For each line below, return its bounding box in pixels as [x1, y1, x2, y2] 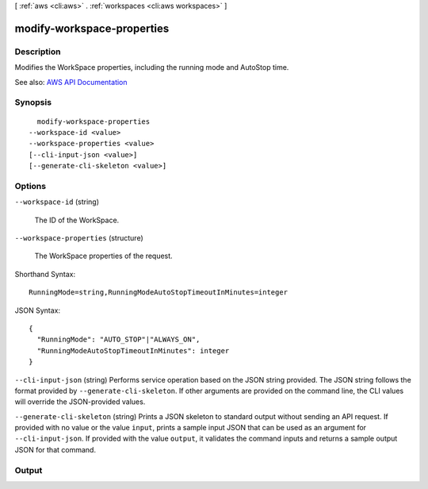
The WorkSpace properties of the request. [34, 251, 174, 261]
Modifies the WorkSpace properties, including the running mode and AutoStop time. [14, 63, 289, 72]
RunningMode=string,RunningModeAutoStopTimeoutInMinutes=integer [29, 288, 289, 297]
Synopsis [14, 97, 52, 108]
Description [14, 46, 61, 57]
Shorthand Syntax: [14, 269, 75, 279]
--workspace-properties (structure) [14, 233, 144, 242]
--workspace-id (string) [14, 197, 99, 206]
